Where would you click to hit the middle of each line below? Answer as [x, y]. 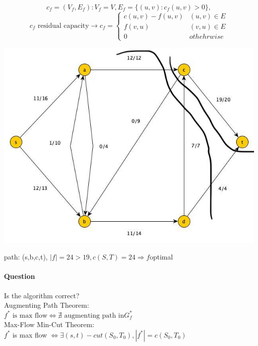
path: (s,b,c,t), [26, 257]
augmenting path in [94, 315]
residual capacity [64, 26]
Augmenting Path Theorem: [47, 305]
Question [20, 276]
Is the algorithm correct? [42, 295]
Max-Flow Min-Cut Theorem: [49, 324]
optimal [161, 257]
